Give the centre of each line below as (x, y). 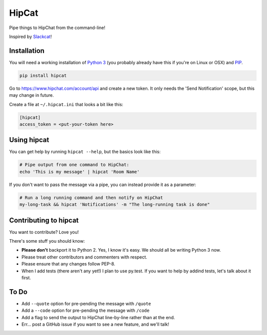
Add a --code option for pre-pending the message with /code (86, 310)
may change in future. (31, 95)
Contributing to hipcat (44, 220)
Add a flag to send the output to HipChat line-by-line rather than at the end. (98, 317)
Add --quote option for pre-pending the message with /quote (86, 303)
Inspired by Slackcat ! (30, 37)
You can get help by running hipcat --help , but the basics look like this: (85, 152)
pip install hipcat (43, 75)
